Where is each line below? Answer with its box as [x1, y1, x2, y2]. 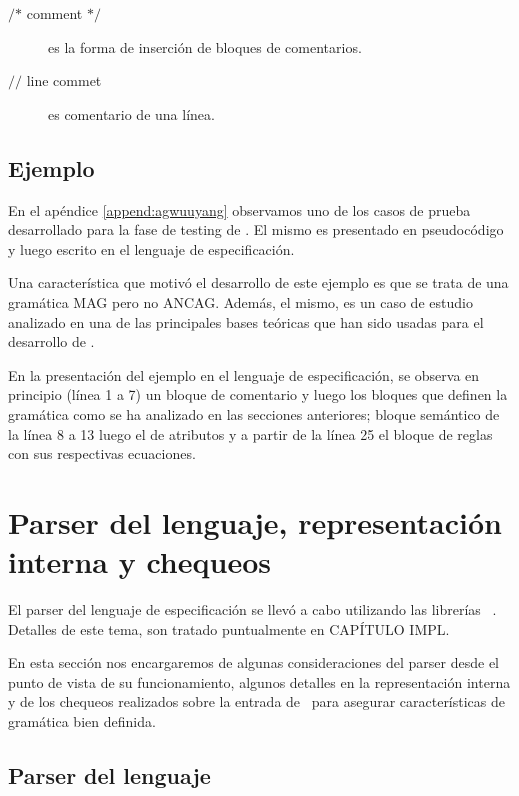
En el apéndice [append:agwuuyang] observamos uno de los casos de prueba [8, 199, 471, 220]
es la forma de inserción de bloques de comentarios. [48, 36, 362, 57]
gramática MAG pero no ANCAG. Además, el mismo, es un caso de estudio [8, 291, 473, 312]
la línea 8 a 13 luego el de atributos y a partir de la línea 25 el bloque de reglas [8, 423, 493, 444]
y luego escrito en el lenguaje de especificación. [8, 238, 295, 259]
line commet [26, 70, 102, 91]
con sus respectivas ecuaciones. [8, 443, 196, 464]
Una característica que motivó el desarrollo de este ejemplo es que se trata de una [8, 272, 509, 293]
